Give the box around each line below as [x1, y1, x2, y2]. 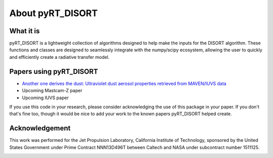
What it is [9, 27, 40, 35]
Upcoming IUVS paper [22, 95, 69, 101]
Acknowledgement [9, 124, 71, 133]
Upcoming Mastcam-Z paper [22, 88, 83, 94]
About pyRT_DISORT [9, 8, 98, 19]
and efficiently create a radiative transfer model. [9, 54, 110, 60]
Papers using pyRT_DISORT [9, 67, 99, 75]
